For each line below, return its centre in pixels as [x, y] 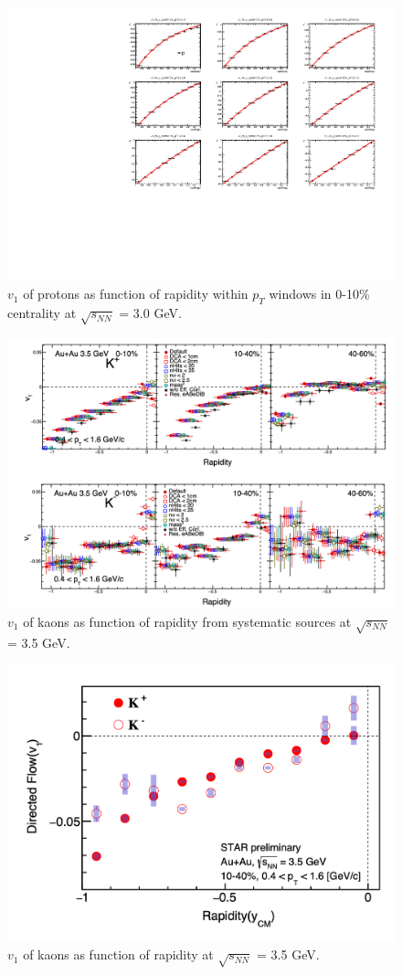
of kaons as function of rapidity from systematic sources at [187, 621]
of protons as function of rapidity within [136, 294]
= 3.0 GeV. [150, 313]
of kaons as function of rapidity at [118, 954]
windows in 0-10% [319, 294]
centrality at [42, 313]
